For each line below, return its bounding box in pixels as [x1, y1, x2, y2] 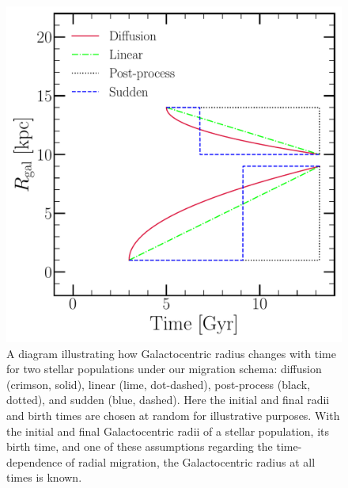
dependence [6, 453, 62, 470]
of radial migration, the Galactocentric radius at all [66, 453, 316, 470]
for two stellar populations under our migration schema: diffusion [6, 360, 322, 377]
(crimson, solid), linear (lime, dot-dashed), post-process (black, [6, 376, 311, 392]
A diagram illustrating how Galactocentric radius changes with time [6, 345, 336, 361]
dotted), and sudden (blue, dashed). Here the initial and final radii [6, 391, 330, 408]
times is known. [6, 469, 82, 486]
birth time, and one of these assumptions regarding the [6, 438, 273, 455]
